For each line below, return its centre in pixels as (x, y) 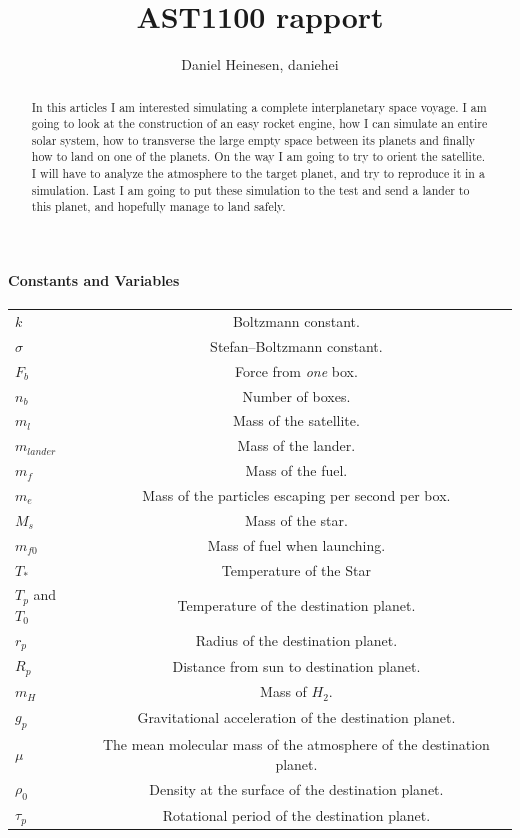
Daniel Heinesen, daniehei (260, 64)
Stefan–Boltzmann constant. (296, 345)
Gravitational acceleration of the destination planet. (296, 717)
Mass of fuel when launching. (296, 544)
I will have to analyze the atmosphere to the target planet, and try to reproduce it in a (258, 173)
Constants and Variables (94, 280)
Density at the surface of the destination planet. (296, 788)
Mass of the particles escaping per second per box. (296, 494)
